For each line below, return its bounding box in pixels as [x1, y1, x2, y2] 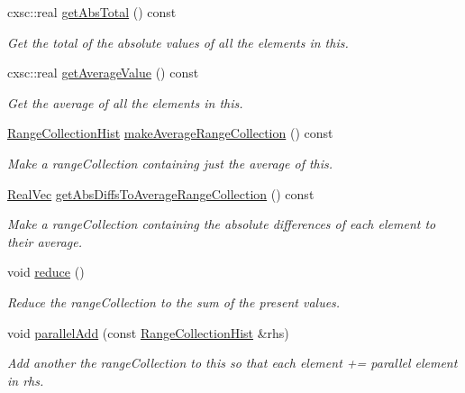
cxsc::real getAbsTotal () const [7, 3, 177, 21]
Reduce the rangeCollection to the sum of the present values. [7, 292, 341, 311]
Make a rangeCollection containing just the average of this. [7, 153, 333, 172]
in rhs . [7, 370, 44, 389]
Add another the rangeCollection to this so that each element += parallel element [7, 353, 458, 372]
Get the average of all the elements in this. [7, 93, 243, 112]
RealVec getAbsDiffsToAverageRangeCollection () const [7, 184, 315, 203]
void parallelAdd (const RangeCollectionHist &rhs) [7, 323, 289, 342]
